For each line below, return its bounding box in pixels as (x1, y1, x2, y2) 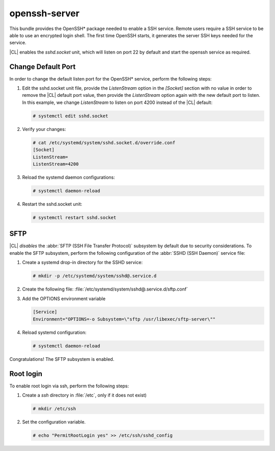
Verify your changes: (22, 126, 66, 132)
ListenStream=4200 (33, 161, 79, 167)
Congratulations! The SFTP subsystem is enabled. (9, 356, 115, 362)
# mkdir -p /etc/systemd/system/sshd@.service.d (33, 273, 157, 279)
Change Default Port (9, 62, 76, 71)
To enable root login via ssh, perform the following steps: (9, 383, 129, 389)
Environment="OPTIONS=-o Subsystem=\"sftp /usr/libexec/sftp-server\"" (33, 316, 216, 322)
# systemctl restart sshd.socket (33, 215, 117, 220)
